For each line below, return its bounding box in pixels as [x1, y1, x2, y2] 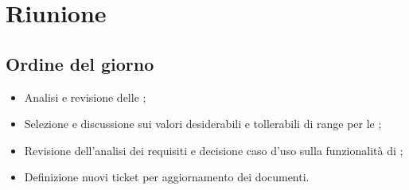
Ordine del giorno [6, 51, 154, 76]
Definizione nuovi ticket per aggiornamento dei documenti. [24, 169, 310, 185]
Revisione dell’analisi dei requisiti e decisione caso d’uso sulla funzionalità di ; [24, 142, 403, 158]
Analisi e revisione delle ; [24, 88, 146, 105]
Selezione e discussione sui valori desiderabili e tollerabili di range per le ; [24, 115, 382, 132]
